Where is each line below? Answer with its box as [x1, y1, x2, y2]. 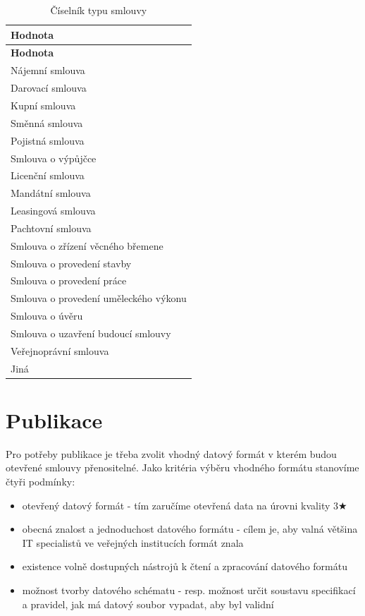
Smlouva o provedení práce [11, 273, 127, 288]
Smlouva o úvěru [11, 308, 83, 323]
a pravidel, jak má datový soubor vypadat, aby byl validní [22, 596, 274, 611]
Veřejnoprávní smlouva [11, 343, 109, 358]
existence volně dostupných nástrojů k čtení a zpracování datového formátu [22, 559, 347, 574]
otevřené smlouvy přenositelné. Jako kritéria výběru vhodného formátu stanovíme [6, 460, 359, 475]
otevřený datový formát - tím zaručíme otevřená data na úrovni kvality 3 [22, 497, 338, 512]
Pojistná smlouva [11, 133, 85, 147]
